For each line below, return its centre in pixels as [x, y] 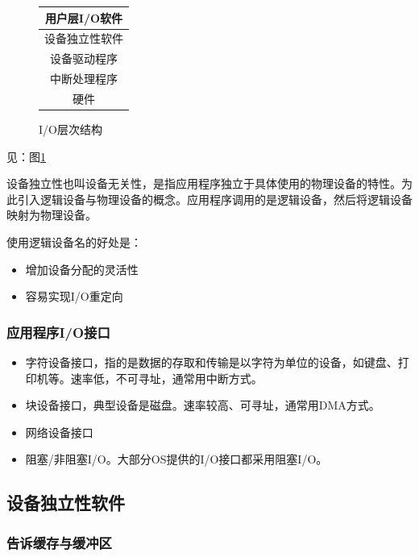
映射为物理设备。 [52, 215]
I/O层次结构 [71, 129]
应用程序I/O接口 [58, 332]
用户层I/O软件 [84, 17]
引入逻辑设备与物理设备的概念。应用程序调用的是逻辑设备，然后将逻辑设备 [215, 199]
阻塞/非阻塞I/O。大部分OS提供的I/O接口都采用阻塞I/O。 [176, 459]
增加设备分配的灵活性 [82, 269]
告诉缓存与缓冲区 [59, 542]
